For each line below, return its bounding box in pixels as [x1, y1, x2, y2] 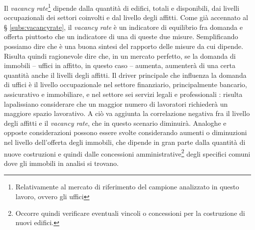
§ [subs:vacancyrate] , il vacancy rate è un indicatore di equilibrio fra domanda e [4, 22, 243, 32]
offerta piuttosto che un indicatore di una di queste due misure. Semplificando [4, 31, 238, 42]
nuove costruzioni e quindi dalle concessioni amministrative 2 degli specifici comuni [4, 147, 251, 159]
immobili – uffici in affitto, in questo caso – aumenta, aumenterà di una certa [4, 60, 235, 70]
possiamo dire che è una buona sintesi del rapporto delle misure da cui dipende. [4, 41, 243, 51]
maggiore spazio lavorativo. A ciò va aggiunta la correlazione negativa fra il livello [4, 108, 250, 118]
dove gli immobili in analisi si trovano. [4, 158, 119, 168]
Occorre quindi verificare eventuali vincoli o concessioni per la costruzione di [15, 207, 245, 218]
